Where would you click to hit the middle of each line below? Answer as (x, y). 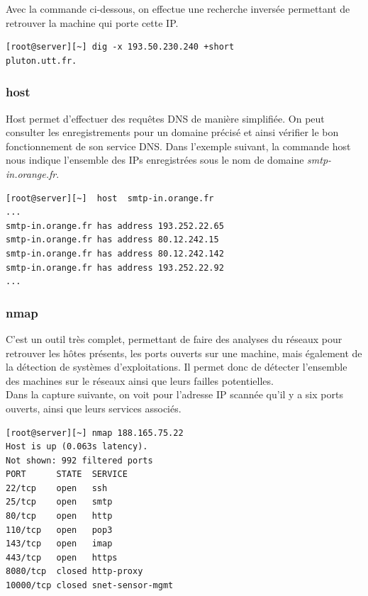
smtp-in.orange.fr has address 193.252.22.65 (115, 226)
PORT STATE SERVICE (67, 474)
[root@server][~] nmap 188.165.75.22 (95, 433)
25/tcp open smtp (59, 502)
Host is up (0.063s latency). (77, 447)
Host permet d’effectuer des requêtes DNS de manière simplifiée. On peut (165, 118)
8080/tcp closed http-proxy (74, 572)
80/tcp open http (59, 516)
